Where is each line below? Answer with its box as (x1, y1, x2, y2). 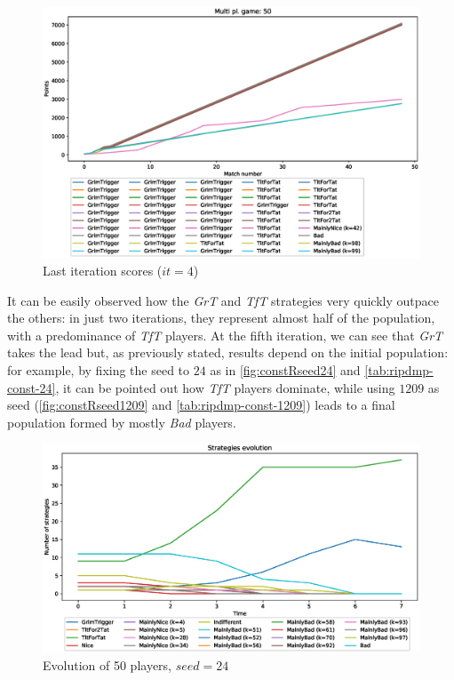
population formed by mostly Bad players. (7, 412, 236, 431)
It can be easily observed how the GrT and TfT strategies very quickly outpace (7, 291, 439, 309)
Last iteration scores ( (43, 260, 163, 279)
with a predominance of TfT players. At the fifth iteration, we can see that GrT (7, 325, 443, 344)
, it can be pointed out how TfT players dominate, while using (55, 378, 395, 396)
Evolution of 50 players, (43, 655, 171, 674)
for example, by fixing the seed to (7, 360, 190, 379)
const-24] (7, 378, 56, 396)
